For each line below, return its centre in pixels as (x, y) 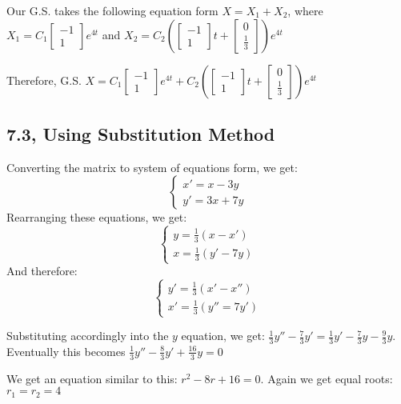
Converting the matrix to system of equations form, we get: (152, 167)
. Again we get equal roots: (327, 378)
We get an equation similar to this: (92, 378)
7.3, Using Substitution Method (141, 133)
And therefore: (42, 271)
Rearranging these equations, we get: (97, 217)
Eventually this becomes (66, 351)
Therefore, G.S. (44, 80)
